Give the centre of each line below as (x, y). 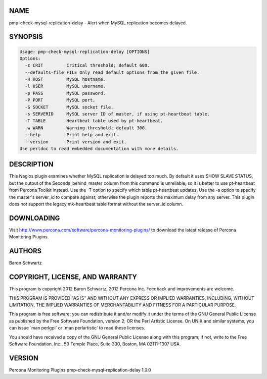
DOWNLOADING (35, 218)
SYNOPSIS (26, 37)
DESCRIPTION (31, 164)
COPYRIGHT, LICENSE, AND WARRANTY (73, 277)
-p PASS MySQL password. (65, 93)
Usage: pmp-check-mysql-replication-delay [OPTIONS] (85, 52)
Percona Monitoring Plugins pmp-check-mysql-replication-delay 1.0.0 (80, 370)
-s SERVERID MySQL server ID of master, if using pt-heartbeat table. (117, 114)
